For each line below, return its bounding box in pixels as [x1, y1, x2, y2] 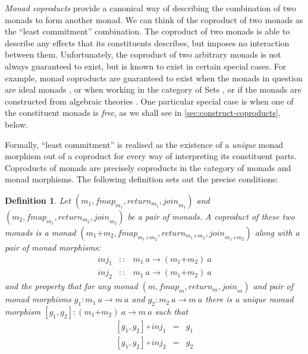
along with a [254, 226, 300, 238]
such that [155, 305, 188, 317]
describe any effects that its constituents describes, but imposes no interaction [5, 36, 290, 49]
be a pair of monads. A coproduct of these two [127, 210, 295, 222]
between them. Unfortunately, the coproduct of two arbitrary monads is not [5, 48, 281, 61]
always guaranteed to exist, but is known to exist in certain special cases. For [5, 59, 287, 72]
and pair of [253, 280, 294, 292]
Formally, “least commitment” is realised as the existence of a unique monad [5, 138, 284, 150]
